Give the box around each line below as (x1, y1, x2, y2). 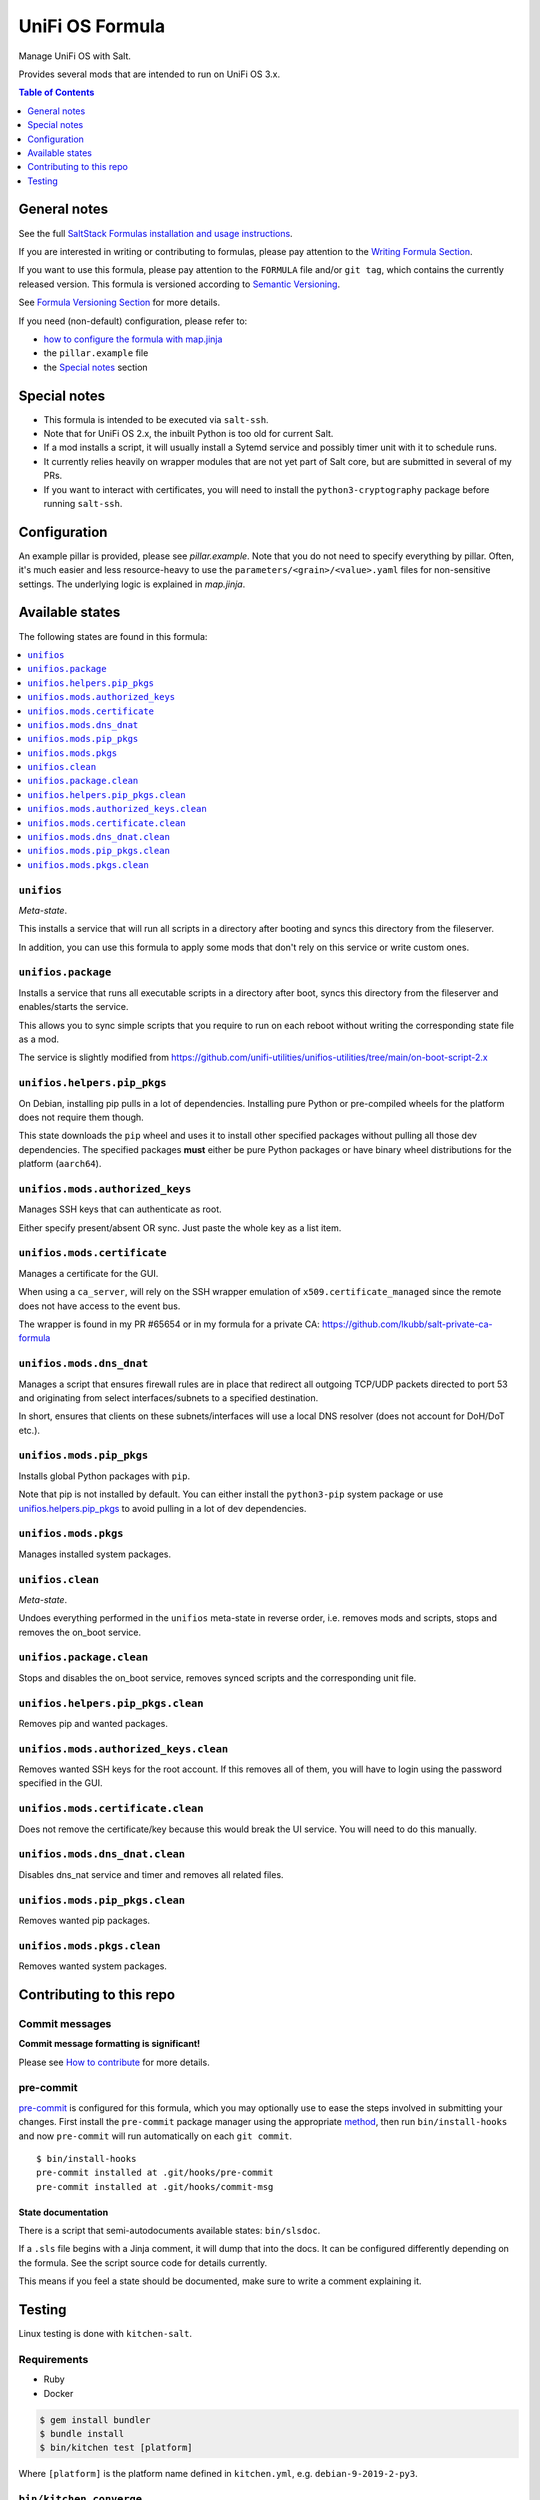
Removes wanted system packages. (18, 1960, 167, 1972)
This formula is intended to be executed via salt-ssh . (43, 413, 269, 425)
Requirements (18, 2352, 89, 2366)
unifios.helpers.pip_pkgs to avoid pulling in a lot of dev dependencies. (18, 1502, 307, 1514)
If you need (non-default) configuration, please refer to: (18, 315, 248, 327)
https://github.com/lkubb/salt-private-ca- (321, 1318, 494, 1330)
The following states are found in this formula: (18, 630, 208, 642)
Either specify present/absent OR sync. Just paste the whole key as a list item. (18, 1221, 342, 1234)
